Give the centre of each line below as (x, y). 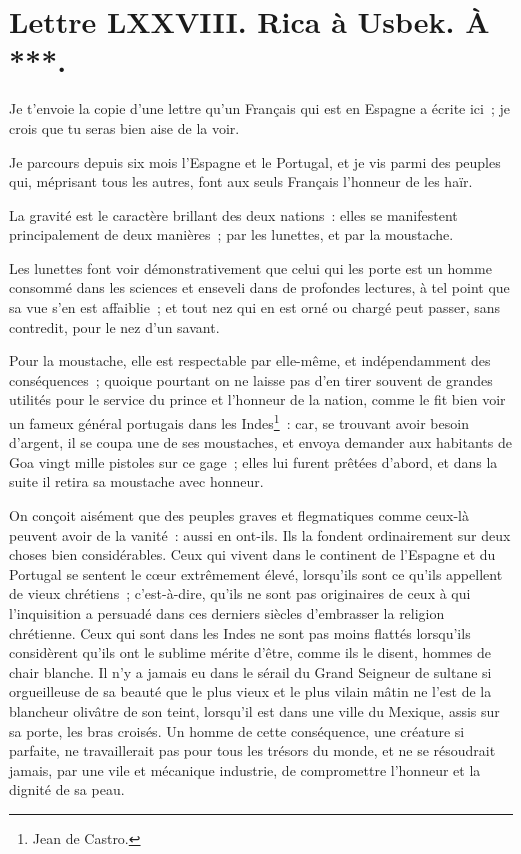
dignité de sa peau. (67, 789)
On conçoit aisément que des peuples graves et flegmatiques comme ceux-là (239, 515)
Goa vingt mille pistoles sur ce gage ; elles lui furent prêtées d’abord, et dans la (253, 461)
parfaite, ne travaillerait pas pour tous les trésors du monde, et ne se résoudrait (252, 750)
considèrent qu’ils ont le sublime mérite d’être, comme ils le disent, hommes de (250, 652)
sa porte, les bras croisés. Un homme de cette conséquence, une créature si (237, 730)
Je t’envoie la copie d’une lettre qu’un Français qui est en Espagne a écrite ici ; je (260, 108)
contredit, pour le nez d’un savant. (114, 326)
